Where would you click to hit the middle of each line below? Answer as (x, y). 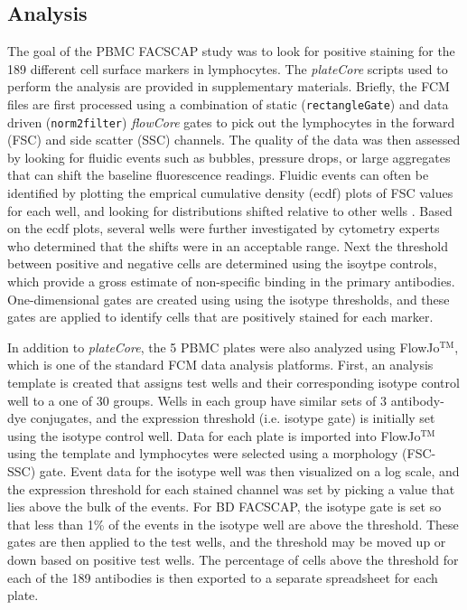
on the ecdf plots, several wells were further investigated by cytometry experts (224, 228)
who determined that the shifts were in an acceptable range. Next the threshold (228, 245)
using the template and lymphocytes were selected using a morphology (203, 453)
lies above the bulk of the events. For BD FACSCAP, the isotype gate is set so (224, 507)
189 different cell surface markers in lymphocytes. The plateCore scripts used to (228, 68)
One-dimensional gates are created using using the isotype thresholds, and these (229, 299)
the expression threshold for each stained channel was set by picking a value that (231, 488)
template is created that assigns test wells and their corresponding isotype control (233, 383)
